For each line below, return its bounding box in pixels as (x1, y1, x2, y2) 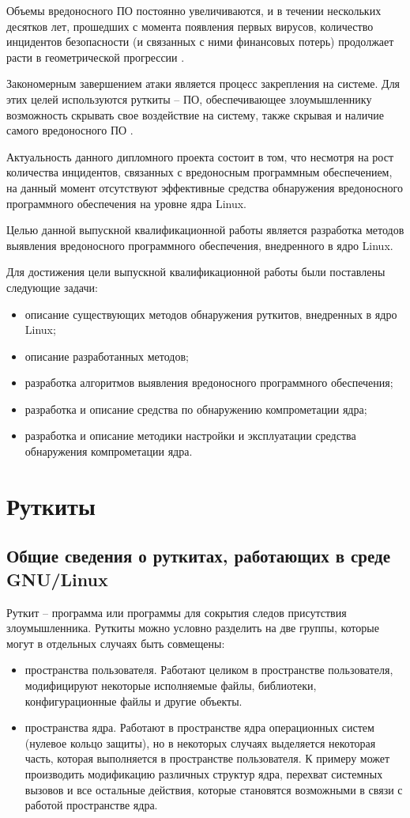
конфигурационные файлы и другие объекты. (24, 692, 243, 709)
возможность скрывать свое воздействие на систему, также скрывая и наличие (6, 106, 384, 123)
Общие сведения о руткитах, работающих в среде (6, 543, 391, 568)
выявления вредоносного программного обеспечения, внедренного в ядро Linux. (6, 237, 393, 253)
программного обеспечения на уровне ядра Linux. (6, 195, 247, 211)
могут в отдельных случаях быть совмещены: (6, 634, 225, 651)
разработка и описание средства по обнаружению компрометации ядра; (24, 400, 367, 417)
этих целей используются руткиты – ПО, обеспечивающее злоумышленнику (6, 90, 372, 107)
